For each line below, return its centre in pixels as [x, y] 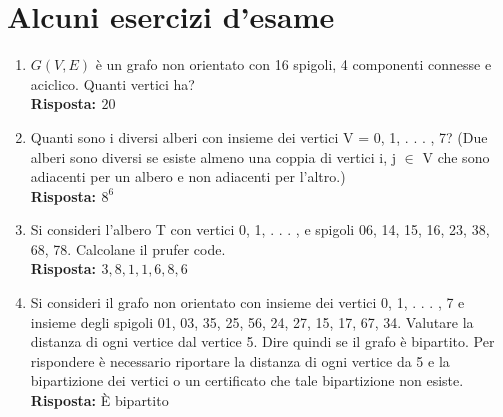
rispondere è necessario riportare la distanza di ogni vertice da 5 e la [240, 360]
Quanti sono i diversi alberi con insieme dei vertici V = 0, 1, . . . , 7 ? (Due [259, 136]
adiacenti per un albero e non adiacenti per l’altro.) [188, 176]
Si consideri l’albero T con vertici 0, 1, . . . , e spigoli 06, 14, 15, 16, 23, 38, [260, 229]
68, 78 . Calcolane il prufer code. [128, 248]
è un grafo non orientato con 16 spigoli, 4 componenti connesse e [293, 64]
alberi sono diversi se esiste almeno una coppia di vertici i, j [213, 156]
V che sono [456, 156]
